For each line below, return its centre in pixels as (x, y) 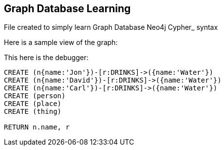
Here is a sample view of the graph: (61, 43)
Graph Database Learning (67, 9)
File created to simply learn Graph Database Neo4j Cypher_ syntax (111, 27)
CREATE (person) (35, 96)
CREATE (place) (33, 104)
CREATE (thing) (33, 112)
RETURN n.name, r (37, 127)
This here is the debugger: (46, 58)
